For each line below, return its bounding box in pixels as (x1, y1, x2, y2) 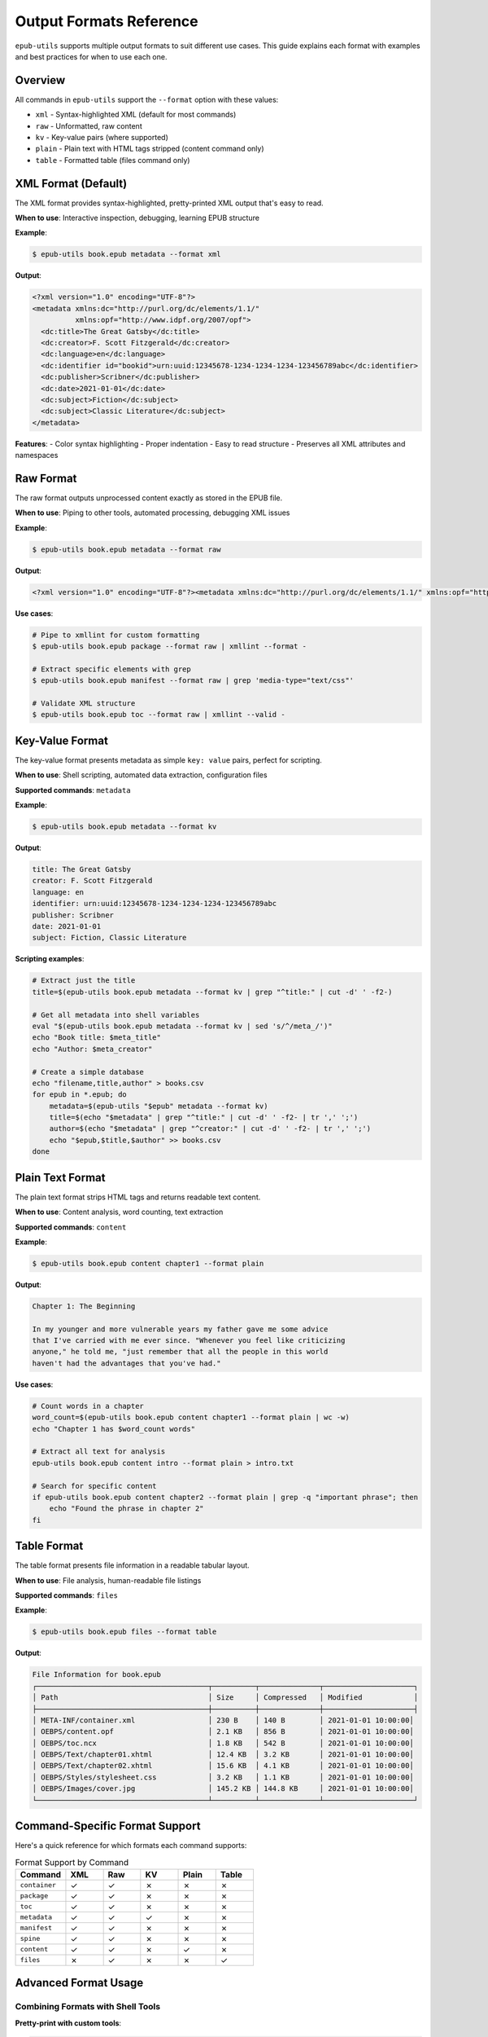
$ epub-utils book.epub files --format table (32, 1627, 217, 1637)
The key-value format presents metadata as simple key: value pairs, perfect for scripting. (15, 755, 323, 765)
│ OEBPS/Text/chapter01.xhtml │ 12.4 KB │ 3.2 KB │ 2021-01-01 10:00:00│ (32, 1750, 414, 1759)
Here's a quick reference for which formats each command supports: (15, 1841, 247, 1850)
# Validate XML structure (32, 699, 136, 708)
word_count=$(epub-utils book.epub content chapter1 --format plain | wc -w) (32, 1413, 350, 1422)
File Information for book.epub (32, 1670, 162, 1679)
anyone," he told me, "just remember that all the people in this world (32, 1347, 329, 1357)
